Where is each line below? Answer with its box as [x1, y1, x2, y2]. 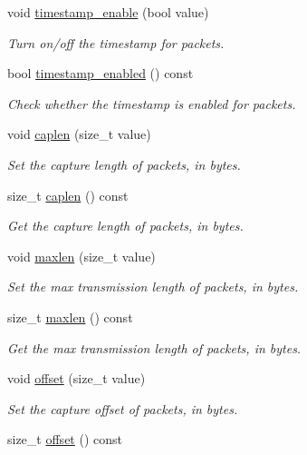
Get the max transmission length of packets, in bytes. [7, 338, 302, 357]
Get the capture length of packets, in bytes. [7, 216, 244, 235]
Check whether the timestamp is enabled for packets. [7, 94, 296, 113]
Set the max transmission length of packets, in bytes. [7, 277, 299, 296]
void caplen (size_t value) [7, 124, 151, 143]
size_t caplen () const [7, 185, 129, 204]
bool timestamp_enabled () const [7, 64, 194, 83]
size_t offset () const [7, 430, 122, 449]
